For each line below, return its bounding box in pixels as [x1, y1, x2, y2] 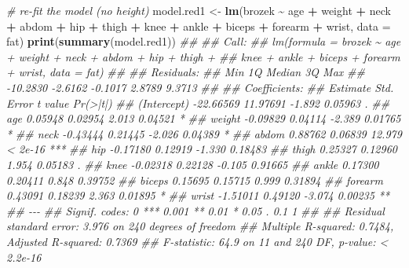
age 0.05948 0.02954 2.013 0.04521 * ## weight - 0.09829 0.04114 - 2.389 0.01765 [6, 110, 401, 127]
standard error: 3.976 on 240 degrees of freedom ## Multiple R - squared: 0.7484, [6, 218, 394, 234]
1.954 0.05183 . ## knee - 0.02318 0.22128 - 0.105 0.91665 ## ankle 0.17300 [6, 156, 379, 172]
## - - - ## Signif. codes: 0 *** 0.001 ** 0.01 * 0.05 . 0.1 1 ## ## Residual [6, 202, 385, 218]
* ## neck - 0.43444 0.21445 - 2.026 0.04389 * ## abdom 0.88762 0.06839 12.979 [6, 125, 402, 141]
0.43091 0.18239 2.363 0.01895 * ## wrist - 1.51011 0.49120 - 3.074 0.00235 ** [6, 187, 390, 204]
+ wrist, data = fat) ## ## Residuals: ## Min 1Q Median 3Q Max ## [6, 64, 365, 80]
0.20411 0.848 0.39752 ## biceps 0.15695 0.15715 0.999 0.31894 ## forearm [6, 171, 383, 188]
